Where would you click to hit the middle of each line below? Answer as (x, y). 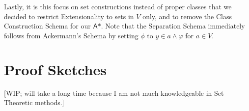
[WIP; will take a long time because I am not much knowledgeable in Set (114, 93)
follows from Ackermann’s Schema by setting (71, 35)
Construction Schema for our (47, 26)
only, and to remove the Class (187, 16)
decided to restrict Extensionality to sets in (69, 16)
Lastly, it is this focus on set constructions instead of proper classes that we (118, 6)
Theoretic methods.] (34, 102)
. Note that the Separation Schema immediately (173, 26)
